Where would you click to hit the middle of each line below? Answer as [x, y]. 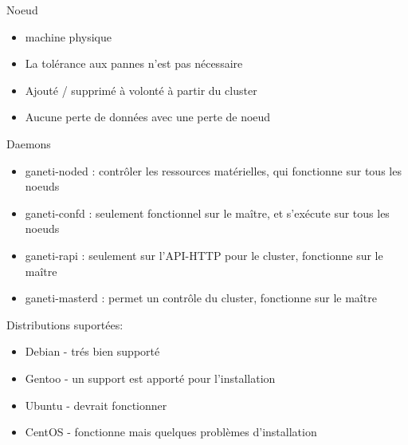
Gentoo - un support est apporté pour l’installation [150, 378]
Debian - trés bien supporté [92, 351]
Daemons [29, 143]
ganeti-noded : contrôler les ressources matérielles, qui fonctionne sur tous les [213, 170]
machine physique [68, 36]
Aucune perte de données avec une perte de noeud [148, 117]
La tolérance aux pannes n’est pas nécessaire [134, 63]
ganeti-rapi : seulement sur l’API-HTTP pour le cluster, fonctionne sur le [204, 255]
